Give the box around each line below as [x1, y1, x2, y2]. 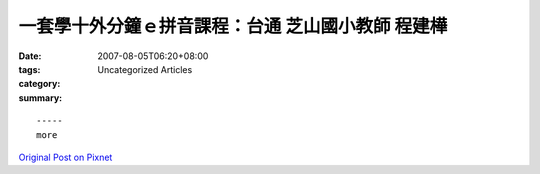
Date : [18, 50, 42, 62]
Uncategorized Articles [97, 63, 193, 75]
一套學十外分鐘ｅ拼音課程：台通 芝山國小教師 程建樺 [18, 15, 448, 37]
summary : [18, 91, 63, 104]
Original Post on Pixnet [18, 151, 113, 163]
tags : [18, 63, 41, 75]
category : [18, 78, 61, 90]
